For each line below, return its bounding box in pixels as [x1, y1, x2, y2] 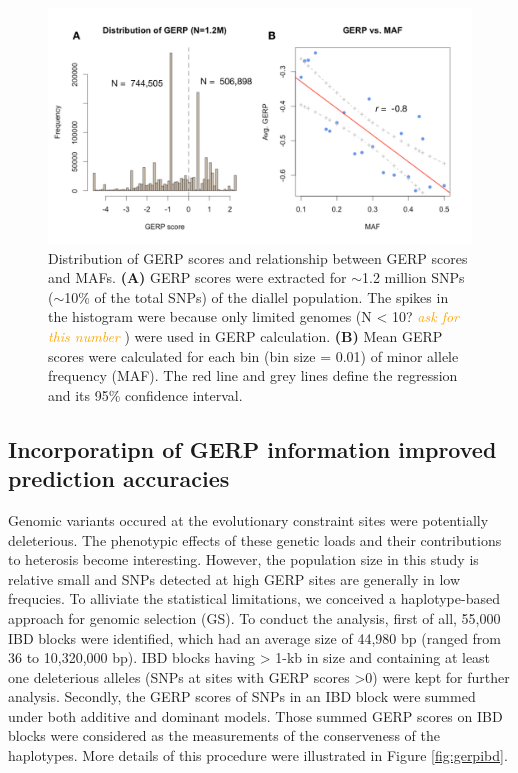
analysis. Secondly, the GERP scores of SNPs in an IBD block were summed [8, 686, 476, 707]
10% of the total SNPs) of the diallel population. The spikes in [64, 286, 449, 307]
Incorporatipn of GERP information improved [8, 433, 497, 464]
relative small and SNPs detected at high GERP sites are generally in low [8, 568, 461, 589]
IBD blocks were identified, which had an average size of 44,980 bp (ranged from [8, 627, 502, 648]
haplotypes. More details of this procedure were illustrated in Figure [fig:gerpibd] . [8, 745, 508, 766]
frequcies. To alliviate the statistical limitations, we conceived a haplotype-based [8, 588, 500, 609]
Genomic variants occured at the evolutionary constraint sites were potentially [8, 509, 489, 530]
